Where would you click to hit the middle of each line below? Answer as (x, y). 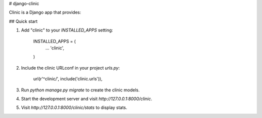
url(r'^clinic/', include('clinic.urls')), (68, 79)
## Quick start (23, 21)
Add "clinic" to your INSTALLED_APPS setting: (67, 30)
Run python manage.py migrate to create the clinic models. (81, 90)
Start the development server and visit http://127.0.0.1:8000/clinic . (87, 99)
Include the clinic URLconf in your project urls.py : (70, 68)
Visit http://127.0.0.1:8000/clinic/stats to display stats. (74, 108)
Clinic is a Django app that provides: (45, 13)
